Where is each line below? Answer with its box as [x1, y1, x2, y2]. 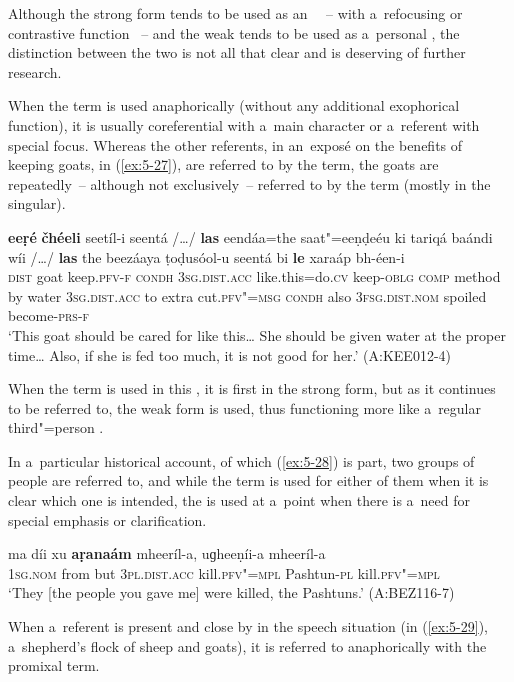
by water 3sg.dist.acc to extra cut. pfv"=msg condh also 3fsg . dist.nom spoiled [8, 285, 487, 306]
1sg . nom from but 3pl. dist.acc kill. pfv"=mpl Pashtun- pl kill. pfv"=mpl [8, 562, 440, 583]
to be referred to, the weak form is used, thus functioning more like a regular [8, 397, 482, 418]
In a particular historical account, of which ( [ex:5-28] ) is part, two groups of [8, 450, 475, 471]
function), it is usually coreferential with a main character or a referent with [8, 114, 480, 135]
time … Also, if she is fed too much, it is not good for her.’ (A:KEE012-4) [8, 344, 451, 365]
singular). [8, 193, 66, 214]
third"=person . [8, 417, 104, 438]
